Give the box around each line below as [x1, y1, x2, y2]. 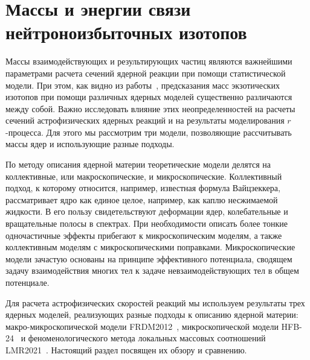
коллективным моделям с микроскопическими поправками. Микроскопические [5, 241, 295, 253]
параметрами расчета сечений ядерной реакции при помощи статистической [5, 66, 286, 79]
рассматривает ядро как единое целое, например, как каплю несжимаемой [5, 193, 278, 206]
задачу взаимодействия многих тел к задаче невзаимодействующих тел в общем [5, 264, 299, 277]
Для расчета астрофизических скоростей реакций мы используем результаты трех [5, 296, 305, 309]
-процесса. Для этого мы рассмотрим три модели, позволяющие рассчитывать [5, 125, 292, 138]
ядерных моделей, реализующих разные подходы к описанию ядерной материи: [5, 308, 299, 321]
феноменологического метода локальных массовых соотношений [28, 332, 266, 344]
